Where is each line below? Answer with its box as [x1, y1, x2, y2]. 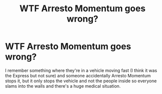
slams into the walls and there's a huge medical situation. [5, 83, 121, 89]
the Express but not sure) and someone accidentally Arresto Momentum [5, 72, 151, 78]
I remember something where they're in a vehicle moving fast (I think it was [5, 67, 157, 73]
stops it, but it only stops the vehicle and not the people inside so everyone [5, 78, 157, 84]
